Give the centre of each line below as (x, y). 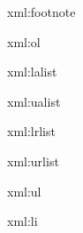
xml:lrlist (31, 131)
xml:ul (24, 191)
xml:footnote (41, 12)
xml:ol (24, 41)
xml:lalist (32, 72)
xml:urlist (33, 161)
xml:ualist (34, 101)
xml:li (23, 221)
